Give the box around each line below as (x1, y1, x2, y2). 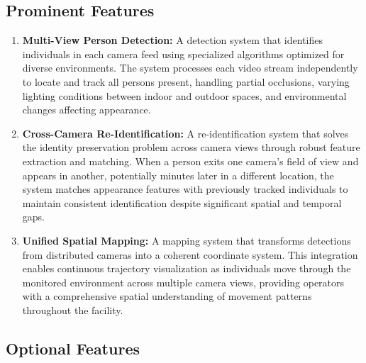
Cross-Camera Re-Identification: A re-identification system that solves (22, 125, 349, 140)
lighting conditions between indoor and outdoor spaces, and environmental (22, 88, 347, 103)
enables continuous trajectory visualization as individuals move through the (22, 261, 351, 276)
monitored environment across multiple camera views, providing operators (22, 274, 345, 289)
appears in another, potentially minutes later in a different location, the (22, 167, 334, 182)
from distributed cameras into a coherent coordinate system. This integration (22, 247, 358, 262)
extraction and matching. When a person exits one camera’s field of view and (22, 153, 359, 168)
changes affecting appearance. (22, 102, 151, 117)
